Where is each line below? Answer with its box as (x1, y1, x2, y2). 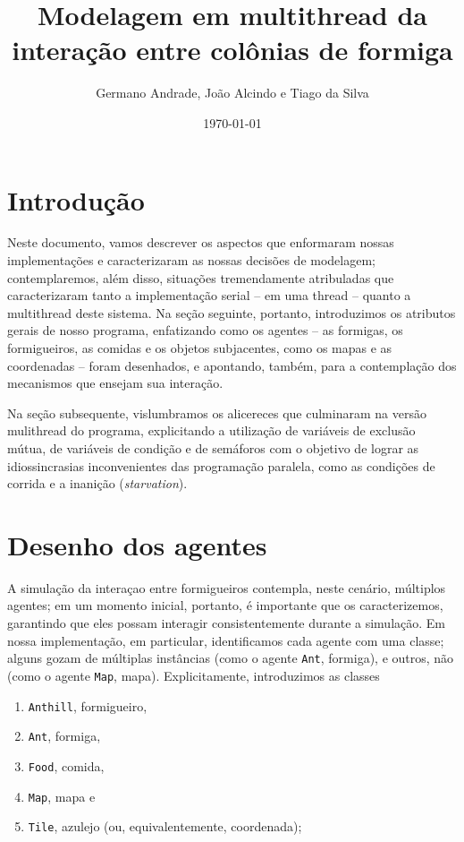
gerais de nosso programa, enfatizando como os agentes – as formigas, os (7, 321, 403, 339)
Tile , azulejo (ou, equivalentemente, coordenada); (28, 817, 302, 836)
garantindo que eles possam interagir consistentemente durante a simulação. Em (7, 614, 445, 632)
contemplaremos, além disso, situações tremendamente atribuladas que (7, 268, 394, 287)
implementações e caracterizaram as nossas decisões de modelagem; (7, 251, 375, 270)
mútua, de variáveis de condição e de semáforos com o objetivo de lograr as (7, 438, 419, 457)
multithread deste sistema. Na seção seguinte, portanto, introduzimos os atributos (7, 303, 456, 322)
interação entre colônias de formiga (12, 31, 453, 68)
